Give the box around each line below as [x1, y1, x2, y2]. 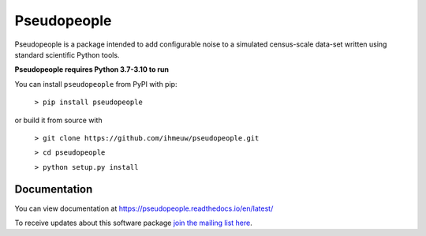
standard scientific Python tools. [14, 50, 120, 59]
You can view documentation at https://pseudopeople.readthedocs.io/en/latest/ [14, 204, 274, 213]
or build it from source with [14, 115, 103, 125]
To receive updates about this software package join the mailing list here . [14, 218, 252, 227]
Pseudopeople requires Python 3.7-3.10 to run [14, 65, 170, 74]
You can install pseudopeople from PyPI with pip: [14, 79, 177, 88]
